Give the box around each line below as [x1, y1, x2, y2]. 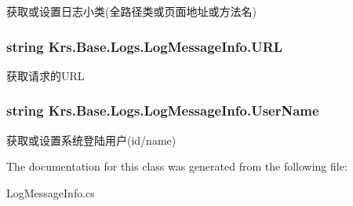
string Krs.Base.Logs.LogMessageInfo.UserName [6, 101, 319, 120]
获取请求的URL [6, 67, 85, 83]
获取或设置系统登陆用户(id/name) [6, 131, 176, 148]
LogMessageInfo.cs [6, 184, 95, 200]
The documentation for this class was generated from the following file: [6, 158, 348, 175]
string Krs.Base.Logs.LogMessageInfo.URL [6, 36, 283, 56]
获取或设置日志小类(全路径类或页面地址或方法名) [6, 3, 257, 19]
